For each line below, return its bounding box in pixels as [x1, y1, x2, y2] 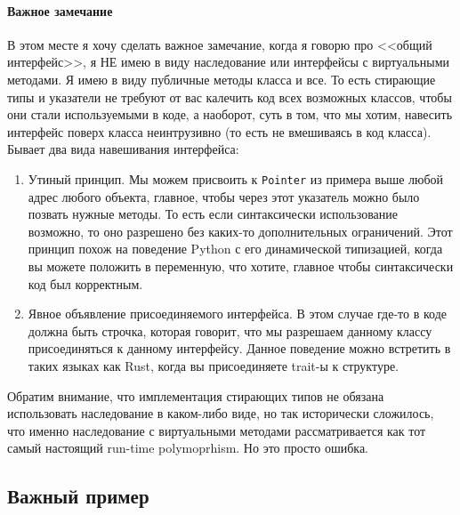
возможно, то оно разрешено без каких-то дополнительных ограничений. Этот [28, 221, 453, 240]
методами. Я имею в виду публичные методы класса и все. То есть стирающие [7, 69, 436, 88]
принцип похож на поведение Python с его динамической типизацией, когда [28, 239, 443, 258]
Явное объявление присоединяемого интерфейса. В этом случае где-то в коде [28, 304, 448, 323]
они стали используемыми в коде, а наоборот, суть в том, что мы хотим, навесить [7, 105, 453, 124]
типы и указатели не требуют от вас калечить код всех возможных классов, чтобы [7, 87, 452, 106]
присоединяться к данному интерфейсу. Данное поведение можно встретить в [28, 339, 451, 358]
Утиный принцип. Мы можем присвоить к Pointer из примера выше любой [28, 169, 444, 188]
